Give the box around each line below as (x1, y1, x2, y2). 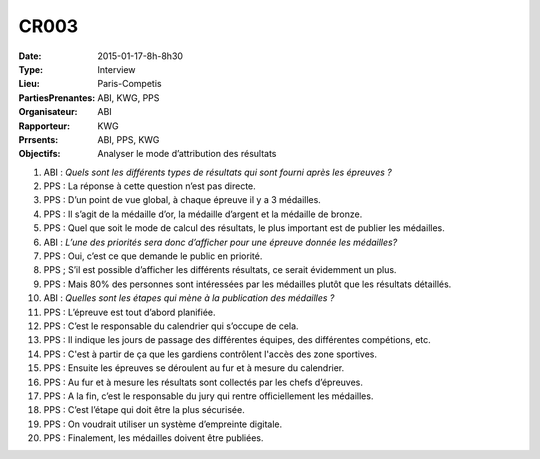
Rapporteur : (18, 120, 70, 132)
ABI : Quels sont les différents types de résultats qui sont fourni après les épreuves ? (43, 166, 392, 178)
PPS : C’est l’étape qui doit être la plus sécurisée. (43, 404, 245, 416)
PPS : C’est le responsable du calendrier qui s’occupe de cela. (43, 320, 299, 332)
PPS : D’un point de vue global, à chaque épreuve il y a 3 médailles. (43, 194, 322, 206)
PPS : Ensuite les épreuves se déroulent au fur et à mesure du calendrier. (43, 362, 345, 374)
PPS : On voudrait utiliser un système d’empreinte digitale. (43, 418, 283, 430)
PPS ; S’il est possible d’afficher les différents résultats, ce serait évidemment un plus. (43, 264, 397, 276)
